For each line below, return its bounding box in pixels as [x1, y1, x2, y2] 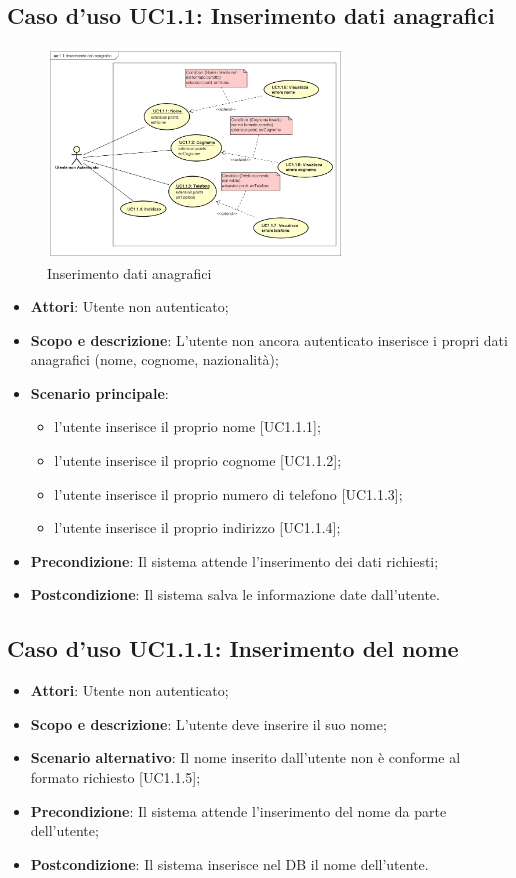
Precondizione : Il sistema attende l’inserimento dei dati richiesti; [30, 550, 439, 571]
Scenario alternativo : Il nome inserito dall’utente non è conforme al [30, 747, 461, 768]
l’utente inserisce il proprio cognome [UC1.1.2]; [54, 450, 342, 471]
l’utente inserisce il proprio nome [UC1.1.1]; [54, 416, 321, 437]
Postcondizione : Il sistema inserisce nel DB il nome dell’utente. [30, 853, 429, 874]
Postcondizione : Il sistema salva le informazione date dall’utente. [30, 584, 440, 605]
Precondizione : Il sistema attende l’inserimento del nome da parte [30, 800, 447, 821]
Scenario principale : [30, 382, 169, 403]
